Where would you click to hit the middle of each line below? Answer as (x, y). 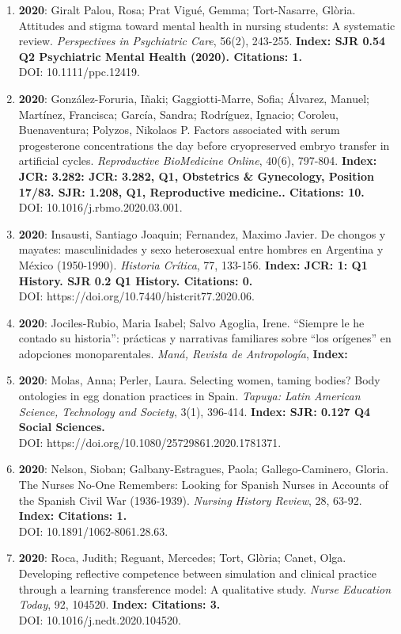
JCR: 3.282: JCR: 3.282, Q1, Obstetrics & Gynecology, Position (196, 176)
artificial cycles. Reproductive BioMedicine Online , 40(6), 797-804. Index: (198, 160)
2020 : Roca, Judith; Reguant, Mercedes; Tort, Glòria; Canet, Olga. (182, 558)
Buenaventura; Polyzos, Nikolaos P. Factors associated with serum (179, 130)
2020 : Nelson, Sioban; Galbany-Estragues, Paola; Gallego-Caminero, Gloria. (204, 469)
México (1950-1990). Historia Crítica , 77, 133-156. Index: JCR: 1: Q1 (193, 264)
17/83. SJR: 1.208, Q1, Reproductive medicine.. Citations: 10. (191, 191)
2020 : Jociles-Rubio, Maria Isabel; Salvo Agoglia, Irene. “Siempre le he (191, 322)
